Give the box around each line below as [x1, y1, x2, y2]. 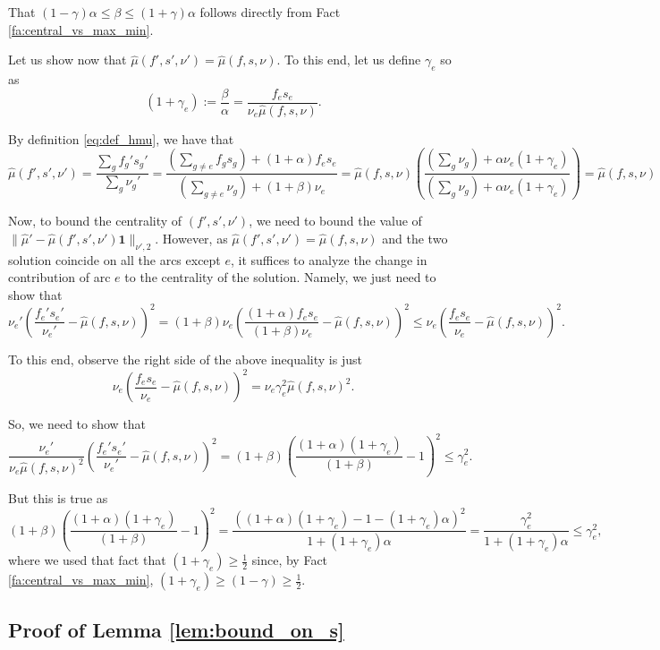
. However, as [155, 228, 228, 247]
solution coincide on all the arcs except [8, 250, 221, 269]
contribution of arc [8, 268, 111, 287]
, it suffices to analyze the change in [230, 250, 427, 269]
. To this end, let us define [276, 50, 421, 69]
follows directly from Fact [199, 3, 341, 21]
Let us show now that [8, 50, 127, 69]
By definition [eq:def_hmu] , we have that [8, 129, 234, 148]
